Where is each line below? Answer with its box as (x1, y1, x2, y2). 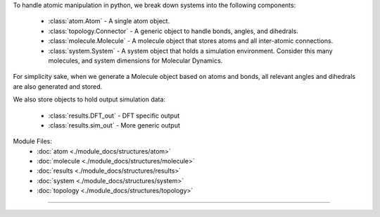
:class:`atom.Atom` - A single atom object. (48, 17, 170, 25)
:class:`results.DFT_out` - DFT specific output (48, 111, 180, 120)
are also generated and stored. (13, 82, 103, 91)
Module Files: (13, 137, 53, 146)
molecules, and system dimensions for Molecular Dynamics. (48, 56, 223, 65)
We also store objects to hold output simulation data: (13, 95, 165, 104)
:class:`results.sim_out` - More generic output (48, 120, 181, 130)
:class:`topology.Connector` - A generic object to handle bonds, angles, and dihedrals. (48, 27, 298, 35)
